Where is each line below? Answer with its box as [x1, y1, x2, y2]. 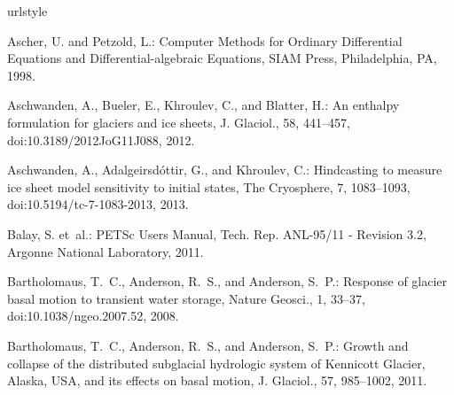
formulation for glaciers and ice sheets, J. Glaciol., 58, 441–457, [7, 112, 350, 131]
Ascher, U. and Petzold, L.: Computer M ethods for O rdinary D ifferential [7, 31, 403, 50]
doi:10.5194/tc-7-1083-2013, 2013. [7, 195, 189, 213]
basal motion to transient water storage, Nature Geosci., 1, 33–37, [7, 289, 365, 307]
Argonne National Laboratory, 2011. [7, 242, 204, 260]
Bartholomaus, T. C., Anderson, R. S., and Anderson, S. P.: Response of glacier [7, 272, 448, 290]
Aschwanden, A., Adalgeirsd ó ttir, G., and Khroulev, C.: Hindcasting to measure [7, 160, 442, 179]
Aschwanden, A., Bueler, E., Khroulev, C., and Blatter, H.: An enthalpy [7, 96, 400, 114]
